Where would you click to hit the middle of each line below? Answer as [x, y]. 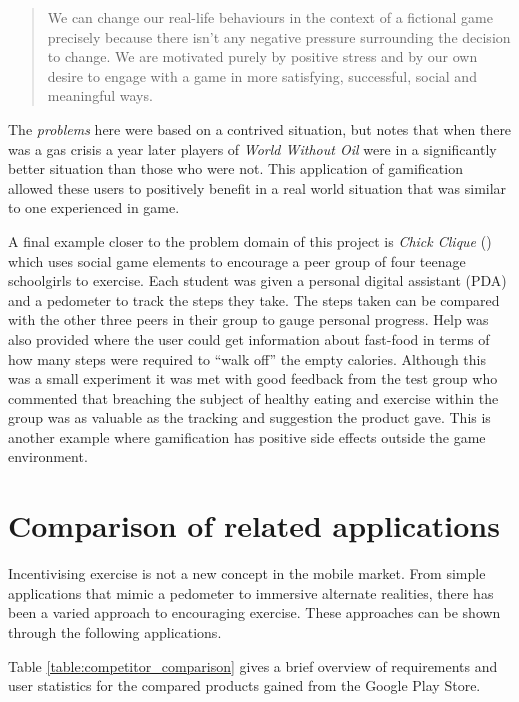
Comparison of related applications [254, 525]
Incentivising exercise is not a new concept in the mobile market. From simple [247, 573]
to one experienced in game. [94, 207]
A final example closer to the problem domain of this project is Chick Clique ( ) [250, 240]
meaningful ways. [100, 95]
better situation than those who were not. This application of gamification [235, 168]
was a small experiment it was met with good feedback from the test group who [253, 378]
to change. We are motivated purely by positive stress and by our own [262, 56]
